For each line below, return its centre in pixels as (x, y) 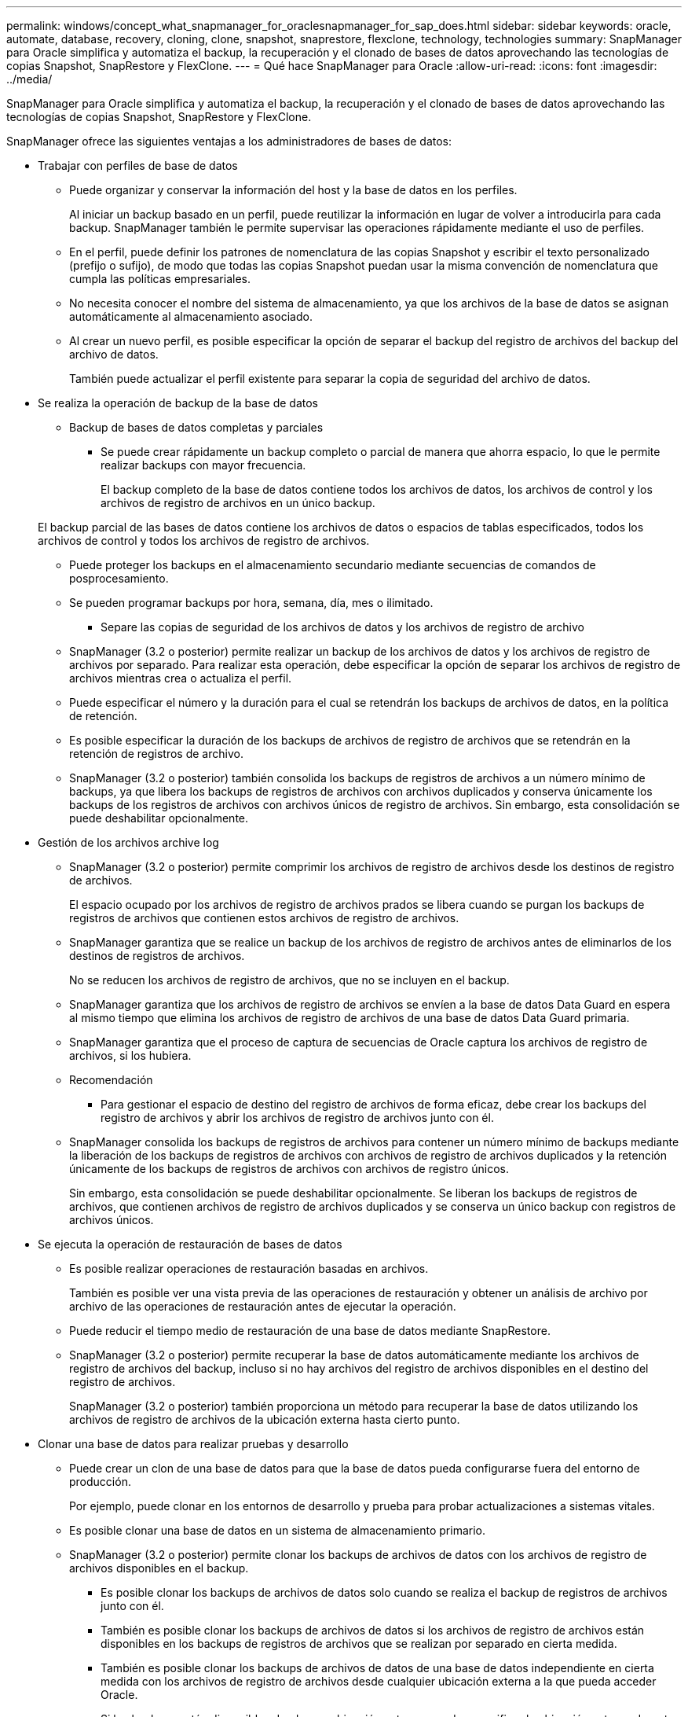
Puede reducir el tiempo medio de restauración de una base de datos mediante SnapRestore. (310, 1331)
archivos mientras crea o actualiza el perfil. (181, 678)
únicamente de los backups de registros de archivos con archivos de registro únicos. (289, 1169)
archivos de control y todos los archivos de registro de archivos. (204, 540)
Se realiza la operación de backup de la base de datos (178, 403)
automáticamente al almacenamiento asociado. (191, 316)
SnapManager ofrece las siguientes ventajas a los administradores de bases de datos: (229, 141)
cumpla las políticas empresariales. (160, 279)
